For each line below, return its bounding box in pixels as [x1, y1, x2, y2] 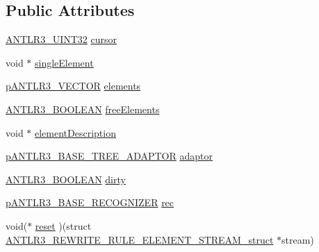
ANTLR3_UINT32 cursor [6, 32, 117, 47]
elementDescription [35, 125, 116, 140]
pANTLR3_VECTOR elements [6, 78, 141, 93]
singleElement [35, 55, 94, 69]
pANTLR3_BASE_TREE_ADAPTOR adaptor [6, 149, 213, 163]
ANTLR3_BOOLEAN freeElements [6, 101, 160, 116]
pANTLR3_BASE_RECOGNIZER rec [6, 195, 174, 210]
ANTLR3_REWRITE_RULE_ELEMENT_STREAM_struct [6, 232, 274, 246]
